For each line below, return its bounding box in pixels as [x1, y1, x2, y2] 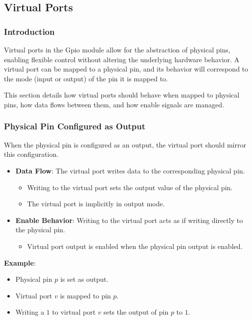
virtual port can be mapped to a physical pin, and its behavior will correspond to [4, 64, 249, 74]
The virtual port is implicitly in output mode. [27, 198, 165, 209]
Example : [4, 257, 36, 268]
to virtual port [52, 307, 96, 317]
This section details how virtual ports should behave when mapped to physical [4, 90, 240, 100]
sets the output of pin [103, 307, 169, 317]
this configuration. [4, 149, 59, 159]
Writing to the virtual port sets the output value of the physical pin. [27, 182, 233, 192]
